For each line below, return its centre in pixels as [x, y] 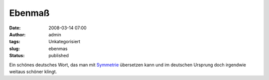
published [59, 56]
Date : [15, 28]
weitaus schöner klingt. [33, 72]
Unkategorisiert [65, 42]
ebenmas [58, 48]
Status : [17, 56]
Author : [17, 34]
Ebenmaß [29, 13]
